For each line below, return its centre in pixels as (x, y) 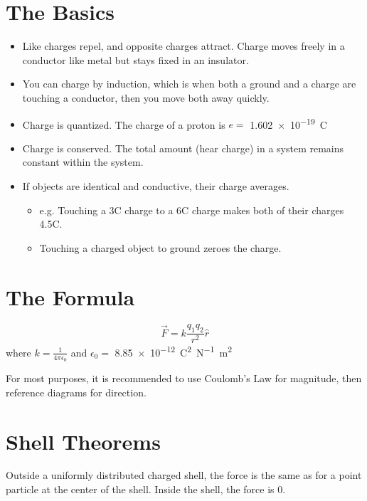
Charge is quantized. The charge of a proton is (124, 124)
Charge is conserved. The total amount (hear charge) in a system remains (183, 148)
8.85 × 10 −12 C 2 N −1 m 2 (173, 351)
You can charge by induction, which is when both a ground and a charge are (189, 84)
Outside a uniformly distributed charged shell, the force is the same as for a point (184, 475)
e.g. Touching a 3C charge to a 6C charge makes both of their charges (192, 210)
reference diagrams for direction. (76, 392)
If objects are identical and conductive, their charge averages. (156, 185)
